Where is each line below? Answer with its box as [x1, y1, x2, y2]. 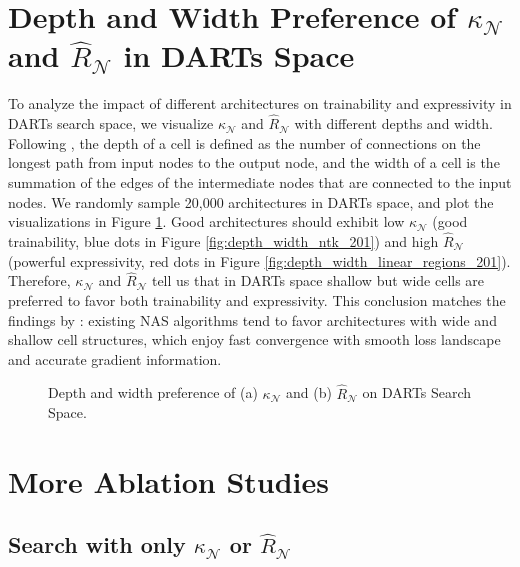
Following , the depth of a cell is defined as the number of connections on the [8, 132, 481, 153]
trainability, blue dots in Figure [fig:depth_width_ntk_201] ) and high [8, 230, 439, 251]
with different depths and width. [294, 113, 493, 134]
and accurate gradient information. [8, 348, 222, 369]
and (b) [285, 382, 332, 403]
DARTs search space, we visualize [8, 113, 214, 134]
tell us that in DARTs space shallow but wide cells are [151, 270, 485, 291]
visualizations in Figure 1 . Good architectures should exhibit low [8, 211, 405, 232]
